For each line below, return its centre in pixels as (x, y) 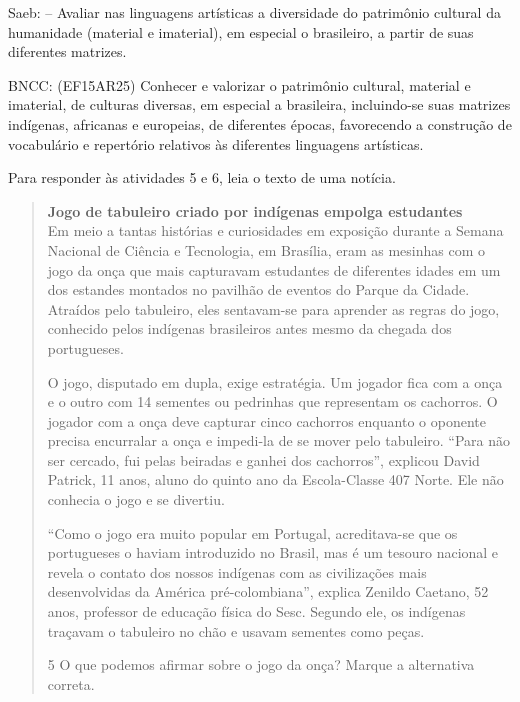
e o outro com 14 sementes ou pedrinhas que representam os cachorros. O (272, 401)
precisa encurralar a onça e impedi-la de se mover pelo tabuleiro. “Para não (279, 440)
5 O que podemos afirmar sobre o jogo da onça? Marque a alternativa (261, 664)
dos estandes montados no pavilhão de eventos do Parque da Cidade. (258, 289)
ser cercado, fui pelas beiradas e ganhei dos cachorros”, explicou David (263, 459)
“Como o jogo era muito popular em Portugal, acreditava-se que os (252, 532)
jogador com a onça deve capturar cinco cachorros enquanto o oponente (266, 420)
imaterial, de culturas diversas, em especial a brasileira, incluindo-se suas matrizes (259, 104)
